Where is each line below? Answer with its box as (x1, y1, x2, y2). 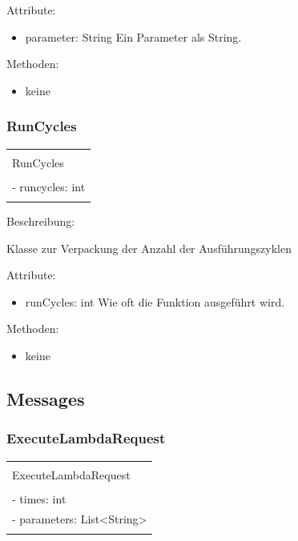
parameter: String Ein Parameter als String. (25, 28, 242, 45)
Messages (6, 386, 85, 411)
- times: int (12, 490, 66, 507)
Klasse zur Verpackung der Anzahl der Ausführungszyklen (6, 239, 292, 256)
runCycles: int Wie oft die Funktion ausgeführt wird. (25, 293, 285, 310)
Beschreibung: (6, 213, 75, 230)
